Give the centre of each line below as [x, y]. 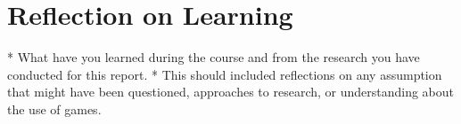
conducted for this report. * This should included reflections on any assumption [225, 74]
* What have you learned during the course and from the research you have [214, 57]
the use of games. [54, 108]
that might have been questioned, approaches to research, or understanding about [231, 92]
